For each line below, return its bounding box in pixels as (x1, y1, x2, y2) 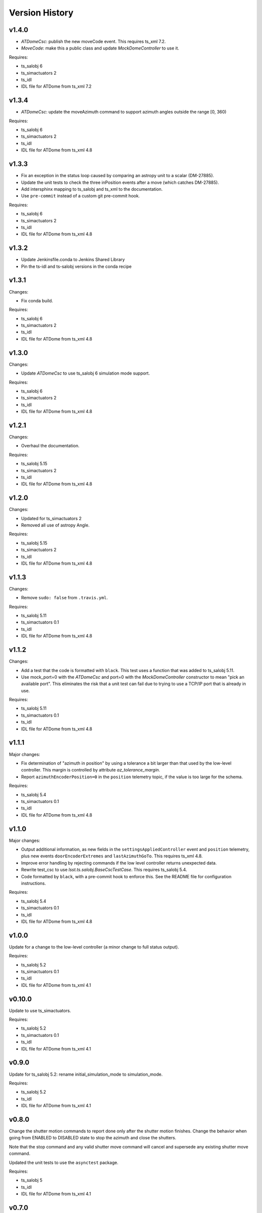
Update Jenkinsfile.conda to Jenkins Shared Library (21, 257, 125, 262)
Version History (9, 7, 74, 18)
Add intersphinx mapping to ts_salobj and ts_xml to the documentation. (21, 186, 163, 192)
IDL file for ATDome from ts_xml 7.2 (21, 83, 92, 89)
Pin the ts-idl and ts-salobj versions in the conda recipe (21, 263, 132, 269)
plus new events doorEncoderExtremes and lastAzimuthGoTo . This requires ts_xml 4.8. (21, 853, 203, 859)
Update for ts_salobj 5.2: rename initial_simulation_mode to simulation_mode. (9, 1071, 163, 1077)
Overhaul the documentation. (21, 443, 80, 449)
